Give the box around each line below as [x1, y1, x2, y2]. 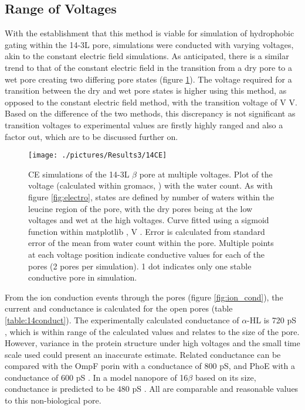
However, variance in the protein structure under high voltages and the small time [5, 337, 300, 349]
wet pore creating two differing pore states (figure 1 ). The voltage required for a [5, 73, 292, 85]
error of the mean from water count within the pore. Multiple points [28, 237, 274, 249]
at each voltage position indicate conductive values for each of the [28, 248, 265, 260]
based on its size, [195, 371, 256, 383]
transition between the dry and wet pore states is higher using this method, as [5, 84, 287, 97]
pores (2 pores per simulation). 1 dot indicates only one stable [28, 259, 252, 272]
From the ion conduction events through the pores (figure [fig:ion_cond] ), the [5, 291, 283, 303]
